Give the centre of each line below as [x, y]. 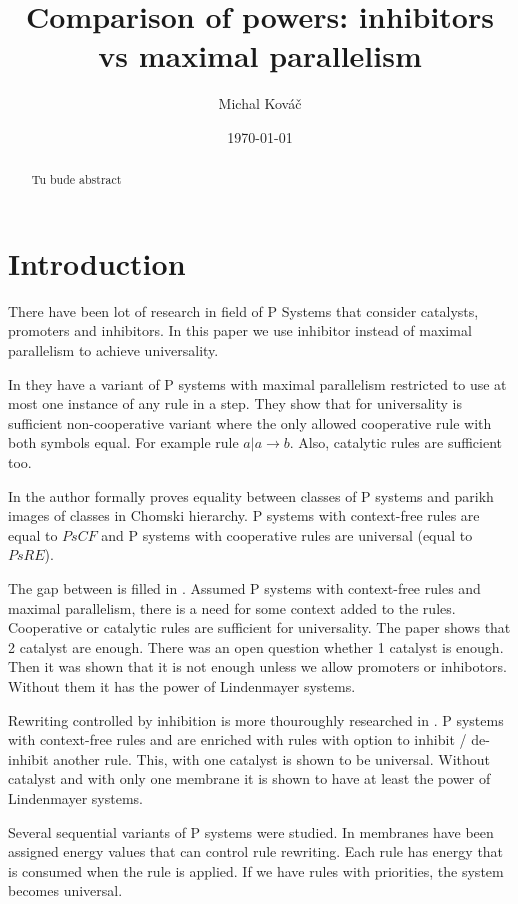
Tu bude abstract [76, 179]
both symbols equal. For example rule [123, 442]
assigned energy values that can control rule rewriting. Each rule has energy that [256, 851]
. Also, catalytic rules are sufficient [396, 442]
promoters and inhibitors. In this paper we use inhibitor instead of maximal [240, 330]
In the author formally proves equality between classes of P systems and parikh [251, 495]
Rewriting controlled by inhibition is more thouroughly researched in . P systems [256, 719]
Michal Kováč [260, 103]
